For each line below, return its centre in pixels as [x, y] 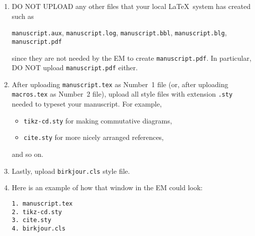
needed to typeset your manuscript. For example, [87, 104]
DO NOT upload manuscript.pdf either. [75, 67]
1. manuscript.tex [42, 203]
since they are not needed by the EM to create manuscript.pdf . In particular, [131, 58]
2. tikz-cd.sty [37, 212]
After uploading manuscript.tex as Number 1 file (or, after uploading [120, 84]
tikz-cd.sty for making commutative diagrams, [98, 120]
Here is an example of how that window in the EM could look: [107, 187]
